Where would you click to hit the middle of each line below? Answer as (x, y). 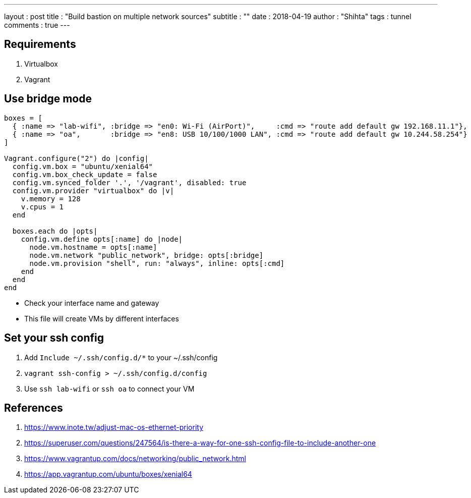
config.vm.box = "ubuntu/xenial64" (83, 166)
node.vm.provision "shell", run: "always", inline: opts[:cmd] (157, 263)
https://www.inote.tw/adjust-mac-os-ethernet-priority (114, 427)
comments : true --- (37, 25)
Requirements (40, 44)
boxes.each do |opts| (55, 231)
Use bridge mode (48, 99)
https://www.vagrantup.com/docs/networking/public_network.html (135, 459)
